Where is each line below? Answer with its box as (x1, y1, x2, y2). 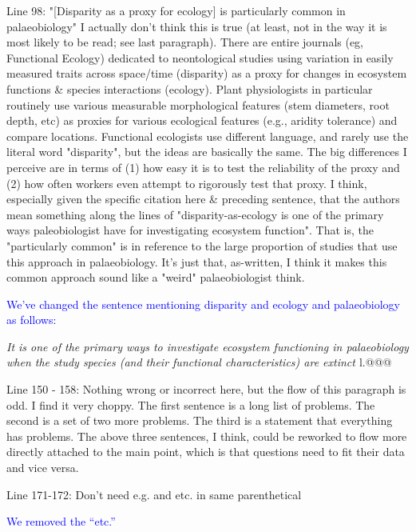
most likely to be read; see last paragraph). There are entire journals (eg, (6, 34, 364, 50)
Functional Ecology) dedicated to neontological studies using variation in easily (6, 49, 394, 66)
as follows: (6, 311, 57, 328)
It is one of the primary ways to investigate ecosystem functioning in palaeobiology (6, 338, 409, 354)
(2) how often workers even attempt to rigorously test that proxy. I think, (6, 174, 367, 191)
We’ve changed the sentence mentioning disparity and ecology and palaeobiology (6, 295, 400, 312)
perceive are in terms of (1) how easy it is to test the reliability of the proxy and (6, 158, 400, 175)
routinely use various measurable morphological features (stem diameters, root (6, 96, 390, 113)
